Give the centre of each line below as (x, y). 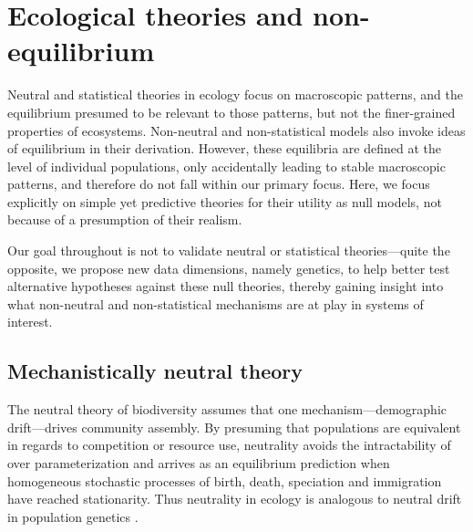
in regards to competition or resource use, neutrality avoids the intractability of (229, 445)
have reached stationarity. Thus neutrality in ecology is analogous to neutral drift (235, 499)
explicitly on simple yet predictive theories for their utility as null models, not (225, 201)
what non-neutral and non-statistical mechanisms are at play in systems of (216, 303)
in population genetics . (73, 516)
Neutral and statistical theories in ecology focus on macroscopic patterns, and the (235, 94)
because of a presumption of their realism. (125, 219)
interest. (30, 322)
